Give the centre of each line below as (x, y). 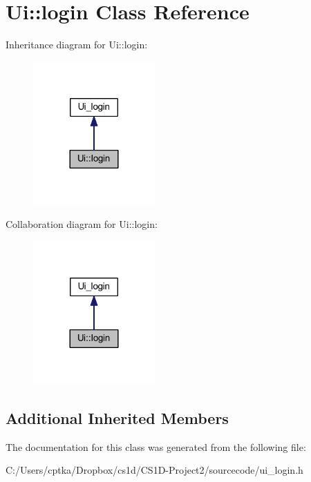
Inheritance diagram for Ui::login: (77, 45)
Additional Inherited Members (117, 417)
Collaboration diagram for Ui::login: (82, 224)
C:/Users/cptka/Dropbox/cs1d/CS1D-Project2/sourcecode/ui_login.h (154, 470)
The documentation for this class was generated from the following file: (156, 446)
